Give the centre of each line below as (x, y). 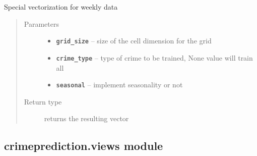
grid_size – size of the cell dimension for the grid (134, 41)
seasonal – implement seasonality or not (119, 85)
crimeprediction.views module (84, 146)
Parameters (41, 23)
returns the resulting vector (86, 118)
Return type (43, 101)
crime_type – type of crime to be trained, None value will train (154, 57)
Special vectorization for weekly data (61, 7)
